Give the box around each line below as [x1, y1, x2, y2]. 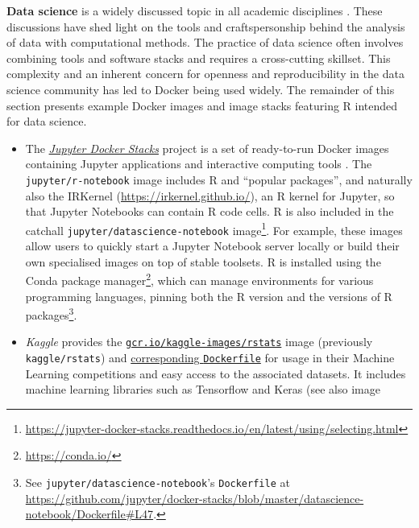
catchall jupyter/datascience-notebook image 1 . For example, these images [25, 219, 403, 238]
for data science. [6, 113, 87, 130]
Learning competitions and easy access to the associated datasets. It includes [25, 365, 406, 382]
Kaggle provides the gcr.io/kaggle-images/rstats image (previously [25, 333, 373, 350]
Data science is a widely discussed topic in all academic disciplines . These [6, 2, 383, 19]
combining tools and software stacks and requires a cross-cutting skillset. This [6, 49, 391, 66]
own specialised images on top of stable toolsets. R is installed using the [25, 253, 381, 270]
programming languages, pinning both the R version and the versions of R [25, 287, 392, 304]
